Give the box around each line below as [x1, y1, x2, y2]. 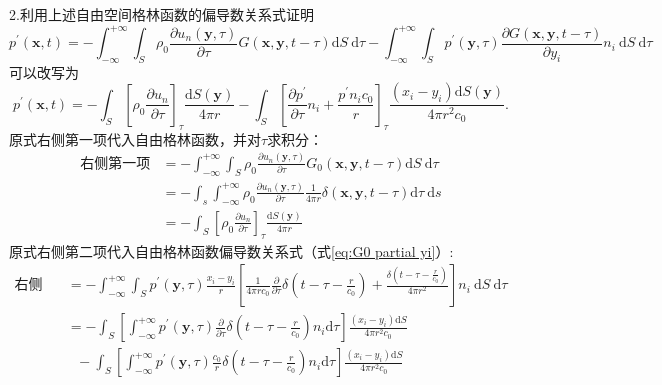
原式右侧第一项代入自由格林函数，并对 [9, 128, 261, 149]
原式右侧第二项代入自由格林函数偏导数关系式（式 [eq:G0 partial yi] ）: [9, 240, 454, 261]
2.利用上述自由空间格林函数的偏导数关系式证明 [9, 4, 314, 24]
